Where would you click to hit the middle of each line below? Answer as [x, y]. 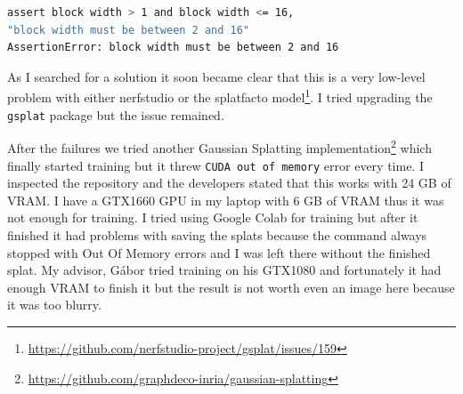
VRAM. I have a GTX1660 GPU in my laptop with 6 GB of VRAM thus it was [226, 200]
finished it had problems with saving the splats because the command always [217, 234]
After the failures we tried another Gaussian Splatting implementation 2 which [219, 146]
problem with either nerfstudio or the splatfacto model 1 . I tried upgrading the [220, 96]
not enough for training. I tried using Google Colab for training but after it [213, 217]
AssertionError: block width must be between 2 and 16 [173, 48]
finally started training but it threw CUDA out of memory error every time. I [215, 165]
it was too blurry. [54, 305]
